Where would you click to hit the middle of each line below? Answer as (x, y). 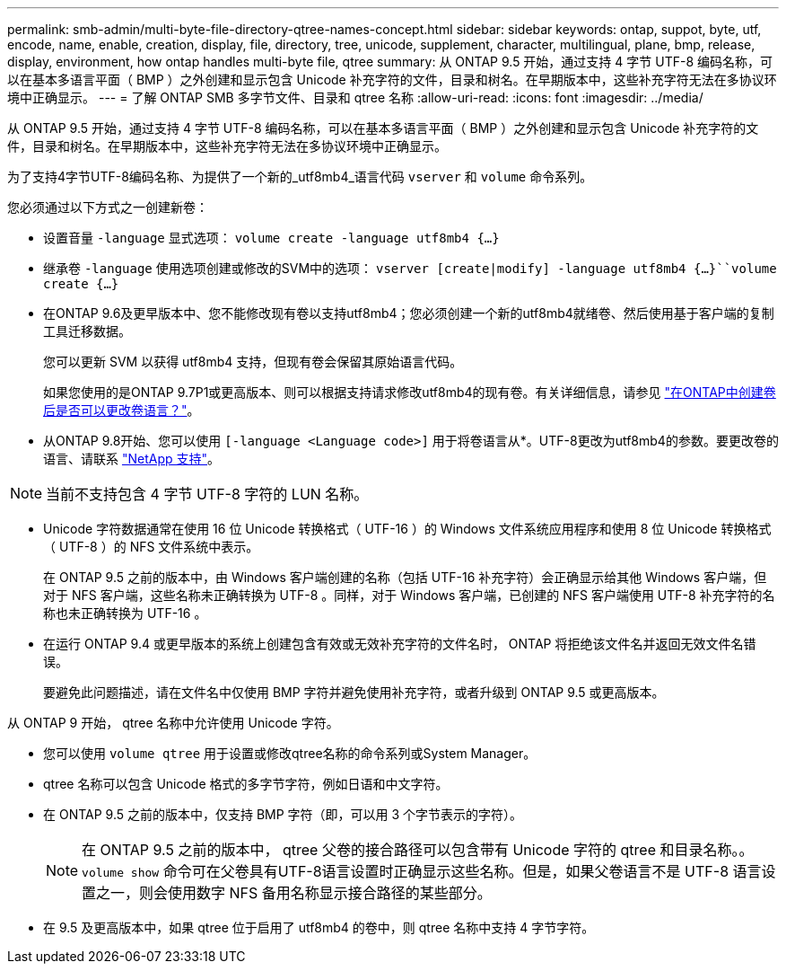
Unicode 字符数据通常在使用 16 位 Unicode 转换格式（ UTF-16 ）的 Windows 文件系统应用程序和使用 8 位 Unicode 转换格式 (407, 529)
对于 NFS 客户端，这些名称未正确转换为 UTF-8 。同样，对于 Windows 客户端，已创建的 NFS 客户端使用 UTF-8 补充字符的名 (409, 595)
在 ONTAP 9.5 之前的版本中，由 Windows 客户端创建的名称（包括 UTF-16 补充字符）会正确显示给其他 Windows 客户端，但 (405, 577)
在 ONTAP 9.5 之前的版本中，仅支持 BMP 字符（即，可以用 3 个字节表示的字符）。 (283, 814)
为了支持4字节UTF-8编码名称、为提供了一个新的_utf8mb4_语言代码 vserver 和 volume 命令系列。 (300, 177)
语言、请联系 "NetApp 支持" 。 (132, 459)
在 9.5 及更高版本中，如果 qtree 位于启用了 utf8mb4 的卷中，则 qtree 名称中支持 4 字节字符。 (319, 927)
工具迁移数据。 (87, 331)
